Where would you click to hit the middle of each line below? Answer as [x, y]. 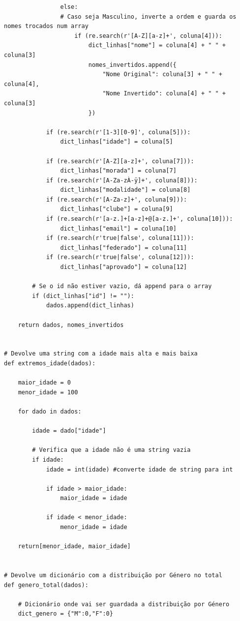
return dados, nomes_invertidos [71, 325]
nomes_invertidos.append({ [132, 65]
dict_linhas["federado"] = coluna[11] [124, 248]
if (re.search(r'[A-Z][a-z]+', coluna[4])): [148, 36]
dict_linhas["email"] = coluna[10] [118, 228]
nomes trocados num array [46, 26]
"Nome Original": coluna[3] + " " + [162, 74]
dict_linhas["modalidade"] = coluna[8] [125, 190]
